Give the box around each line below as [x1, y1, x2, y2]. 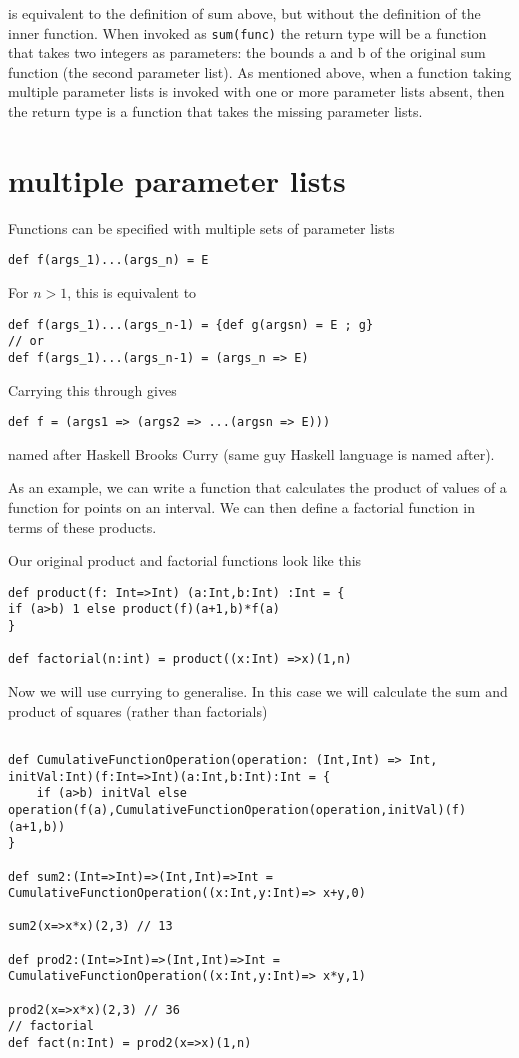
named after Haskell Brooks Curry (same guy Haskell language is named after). [8, 443, 495, 464]
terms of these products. [8, 516, 157, 537]
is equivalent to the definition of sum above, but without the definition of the [8, 3, 481, 23]
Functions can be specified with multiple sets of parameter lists [8, 217, 395, 238]
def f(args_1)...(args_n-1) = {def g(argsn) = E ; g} [8, 317, 374, 332]
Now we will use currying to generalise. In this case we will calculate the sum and [8, 681, 508, 702]
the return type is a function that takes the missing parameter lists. [8, 101, 423, 122]
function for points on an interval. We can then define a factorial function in [8, 497, 475, 517]
